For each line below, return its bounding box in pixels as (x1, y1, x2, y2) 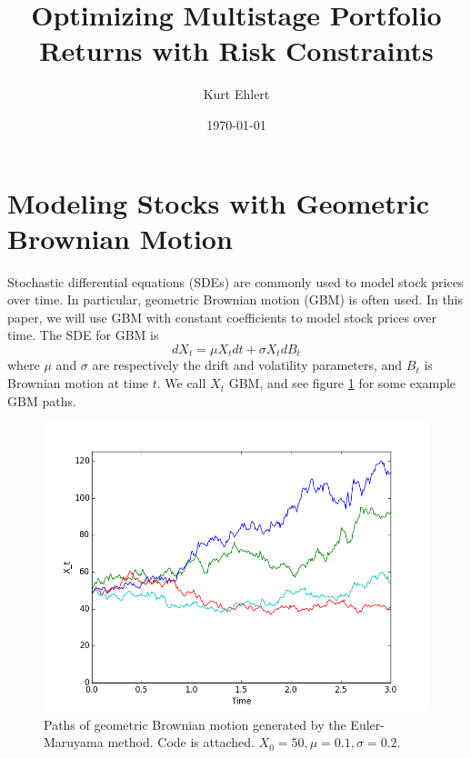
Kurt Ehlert (203, 85, 270, 104)
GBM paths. (7, 391, 76, 410)
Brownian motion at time (7, 374, 149, 393)
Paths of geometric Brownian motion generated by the (44, 714, 346, 733)
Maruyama (44, 733, 104, 752)
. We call (156, 374, 206, 393)
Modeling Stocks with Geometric (7, 184, 430, 221)
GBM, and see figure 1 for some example (228, 374, 456, 393)
